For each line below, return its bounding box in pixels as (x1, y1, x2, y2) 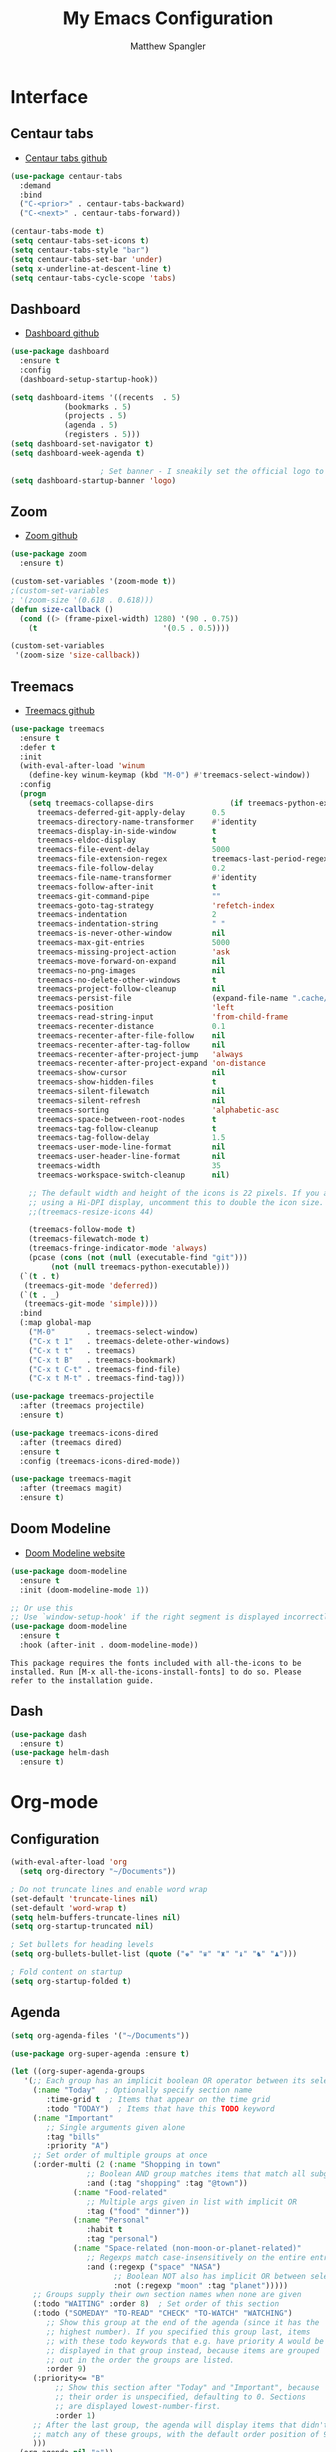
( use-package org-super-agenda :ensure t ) (10, 2048, 190, 2059)
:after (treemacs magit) (19, 1483, 123, 1494)
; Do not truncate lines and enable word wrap (10, 1884, 208, 1894)
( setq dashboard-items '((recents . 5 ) (10, 392, 182, 402)
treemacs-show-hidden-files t (36, 1077, 217, 1087)
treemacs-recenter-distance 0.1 (36, 1021, 226, 1031)
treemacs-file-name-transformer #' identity (36, 872, 257, 882)
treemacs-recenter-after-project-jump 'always (36, 1049, 244, 1059)
